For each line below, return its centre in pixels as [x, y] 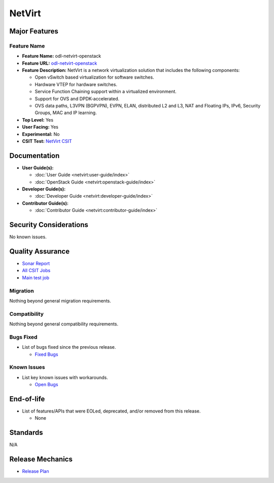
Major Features [34, 31]
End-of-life [27, 399]
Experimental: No [41, 134]
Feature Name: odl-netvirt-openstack [62, 56]
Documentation [35, 155]
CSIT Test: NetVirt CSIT [47, 141]
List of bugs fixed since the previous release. [69, 347]
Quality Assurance [40, 251]
